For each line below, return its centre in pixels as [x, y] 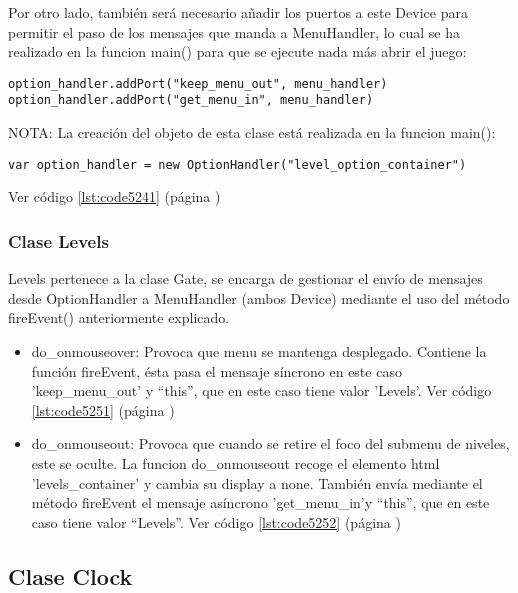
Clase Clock [70, 575]
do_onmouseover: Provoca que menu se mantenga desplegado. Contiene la [259, 350]
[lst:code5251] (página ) [103, 409]
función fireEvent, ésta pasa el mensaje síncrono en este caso [216, 370]
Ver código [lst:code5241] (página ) [114, 196]
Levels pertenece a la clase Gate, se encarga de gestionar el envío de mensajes [245, 278]
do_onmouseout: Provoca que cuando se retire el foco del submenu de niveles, [270, 443]
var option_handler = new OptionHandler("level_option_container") [237, 164]
